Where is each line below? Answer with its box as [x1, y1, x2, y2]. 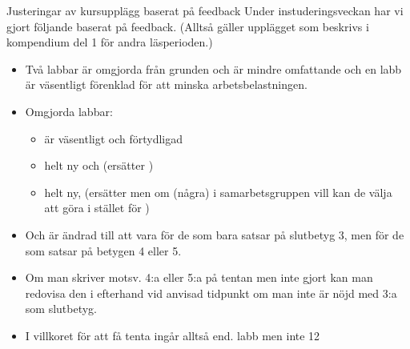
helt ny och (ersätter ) [44, 157, 154, 174]
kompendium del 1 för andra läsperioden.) [6, 34, 213, 50]
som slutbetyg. [25, 300, 98, 317]
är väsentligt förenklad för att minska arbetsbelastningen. [25, 76, 307, 93]
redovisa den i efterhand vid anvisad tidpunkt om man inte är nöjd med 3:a [25, 284, 397, 301]
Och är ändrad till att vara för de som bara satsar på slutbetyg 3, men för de [25, 226, 404, 243]
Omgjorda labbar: [25, 102, 113, 119]
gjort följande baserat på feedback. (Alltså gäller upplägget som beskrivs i [6, 18, 369, 34]
